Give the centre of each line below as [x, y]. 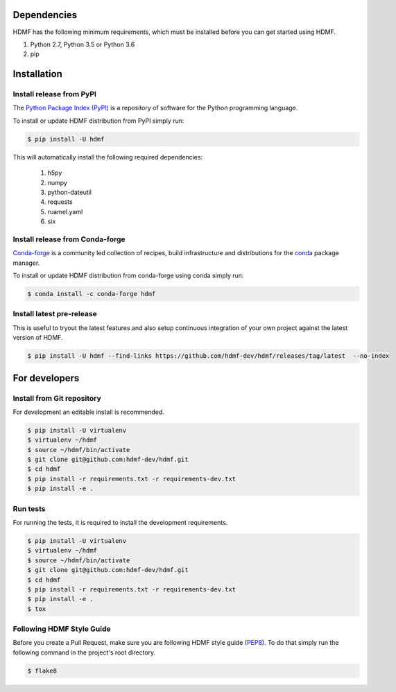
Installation [37, 74]
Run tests [29, 508]
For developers [46, 378]
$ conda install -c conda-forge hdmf [92, 294]
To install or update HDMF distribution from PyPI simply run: [98, 121]
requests [60, 202]
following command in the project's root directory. [84, 652]
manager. [26, 263]
